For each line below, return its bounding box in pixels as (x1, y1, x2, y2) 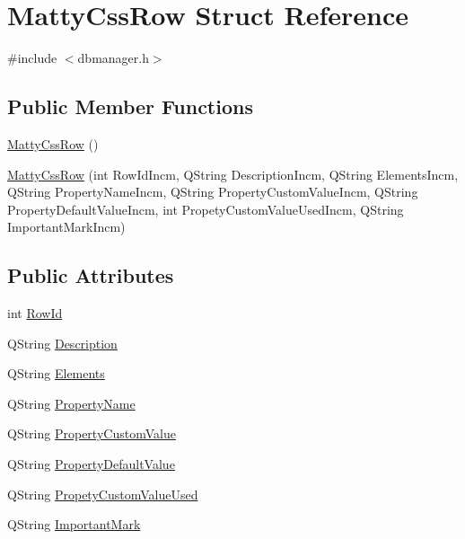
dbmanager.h (77, 49, 149, 67)
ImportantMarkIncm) (7, 217, 126, 236)
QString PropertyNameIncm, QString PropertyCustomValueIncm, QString (7, 182, 418, 201)
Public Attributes (7, 261, 174, 289)
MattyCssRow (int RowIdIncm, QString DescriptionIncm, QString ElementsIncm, (7, 164, 459, 183)
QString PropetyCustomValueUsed (7, 484, 198, 503)
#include (7, 49, 57, 67)
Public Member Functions (7, 93, 253, 120)
